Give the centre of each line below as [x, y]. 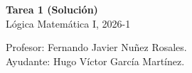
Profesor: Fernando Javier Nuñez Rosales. [96, 47]
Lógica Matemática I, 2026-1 [68, 23]
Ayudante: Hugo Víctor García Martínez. [95, 61]
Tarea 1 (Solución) [52, 9]
